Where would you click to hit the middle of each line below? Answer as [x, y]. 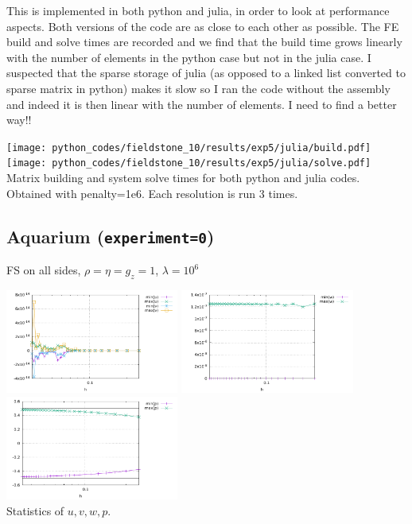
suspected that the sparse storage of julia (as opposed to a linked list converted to [206, 73]
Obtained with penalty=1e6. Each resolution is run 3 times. [152, 193]
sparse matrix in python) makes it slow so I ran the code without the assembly [198, 88]
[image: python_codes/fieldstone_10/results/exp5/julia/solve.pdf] [189, 163]
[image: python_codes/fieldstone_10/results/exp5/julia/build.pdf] [189, 147]
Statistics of [35, 510]
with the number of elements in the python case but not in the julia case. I [189, 57]
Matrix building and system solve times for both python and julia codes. [183, 178]
